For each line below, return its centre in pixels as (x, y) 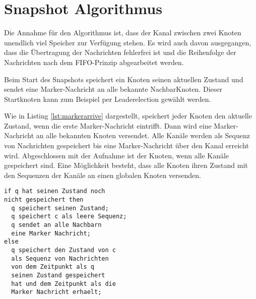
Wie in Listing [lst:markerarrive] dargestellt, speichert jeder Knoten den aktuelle (128, 116)
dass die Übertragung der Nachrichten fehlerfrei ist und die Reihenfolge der (120, 52)
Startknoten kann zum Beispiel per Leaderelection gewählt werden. (108, 99)
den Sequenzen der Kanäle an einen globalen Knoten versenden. (103, 175)
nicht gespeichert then (44, 200)
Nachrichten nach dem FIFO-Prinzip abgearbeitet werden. (94, 62)
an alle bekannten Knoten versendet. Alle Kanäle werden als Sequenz (143, 135)
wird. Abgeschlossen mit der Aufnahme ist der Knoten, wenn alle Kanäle (117, 155)
